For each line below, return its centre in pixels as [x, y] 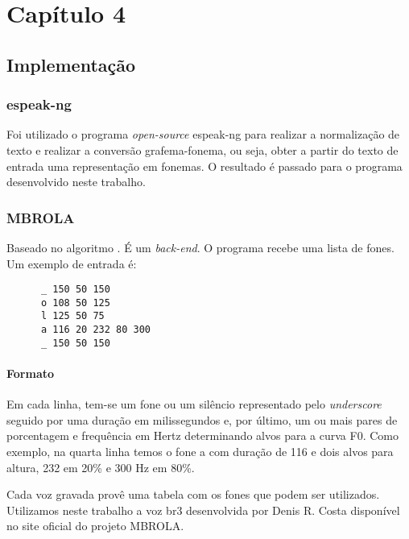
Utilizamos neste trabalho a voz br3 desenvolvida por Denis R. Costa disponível [203, 510]
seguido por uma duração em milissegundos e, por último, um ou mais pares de [202, 419]
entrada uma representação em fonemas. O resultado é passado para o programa [204, 166]
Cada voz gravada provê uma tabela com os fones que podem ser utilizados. [193, 494]
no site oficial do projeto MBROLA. [95, 526]
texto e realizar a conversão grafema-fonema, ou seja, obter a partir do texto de [202, 149]
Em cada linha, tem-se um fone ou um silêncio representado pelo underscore [194, 404]
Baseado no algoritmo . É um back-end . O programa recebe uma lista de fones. [200, 247]
